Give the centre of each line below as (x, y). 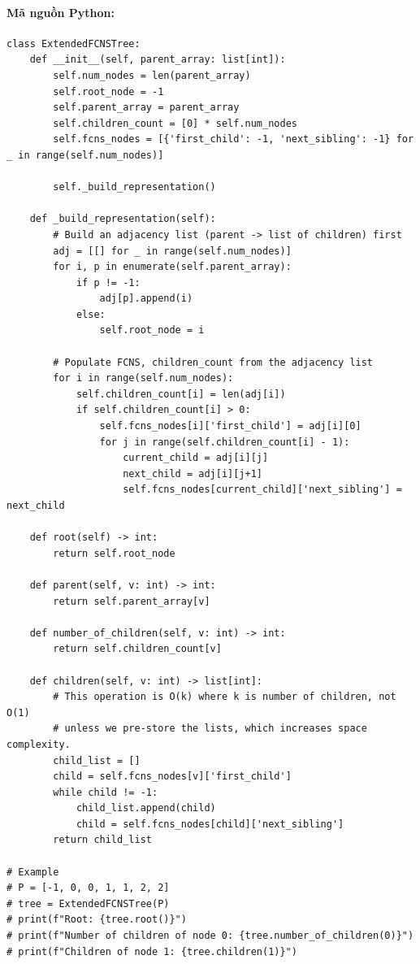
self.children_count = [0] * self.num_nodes (175, 123)
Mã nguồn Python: (61, 12)
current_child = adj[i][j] (196, 458)
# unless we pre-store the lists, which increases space (210, 729)
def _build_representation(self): (123, 219)
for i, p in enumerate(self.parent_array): (172, 267)
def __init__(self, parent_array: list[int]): (158, 60)
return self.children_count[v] (137, 649)
